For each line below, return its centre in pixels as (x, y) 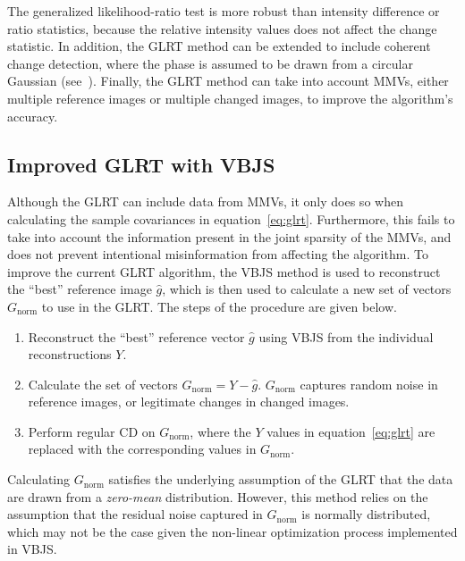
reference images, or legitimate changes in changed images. (189, 402)
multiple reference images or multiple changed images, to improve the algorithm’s (230, 98)
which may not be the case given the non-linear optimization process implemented (232, 531)
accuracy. (33, 116)
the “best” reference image (80, 289)
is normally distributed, (366, 514)
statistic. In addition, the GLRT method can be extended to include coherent (219, 46)
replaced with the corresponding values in (142, 449)
